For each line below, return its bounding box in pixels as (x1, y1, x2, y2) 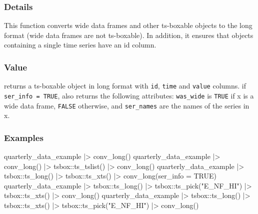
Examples (4, 131, 43, 143)
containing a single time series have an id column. (4, 39, 156, 50)
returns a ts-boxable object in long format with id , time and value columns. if (4, 80, 246, 91)
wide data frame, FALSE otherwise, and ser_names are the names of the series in (4, 100, 249, 110)
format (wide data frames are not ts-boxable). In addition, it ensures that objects (4, 29, 253, 40)
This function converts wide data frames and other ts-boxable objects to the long (4, 20, 252, 30)
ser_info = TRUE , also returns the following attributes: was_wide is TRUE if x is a (4, 90, 254, 100)
